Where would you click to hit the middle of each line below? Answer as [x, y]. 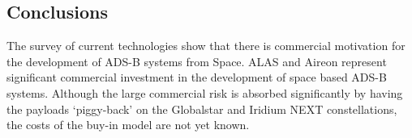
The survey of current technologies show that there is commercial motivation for [206, 46]
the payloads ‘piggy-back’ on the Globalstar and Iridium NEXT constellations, [202, 109]
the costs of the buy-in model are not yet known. [128, 125]
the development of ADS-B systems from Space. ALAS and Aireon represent [197, 61]
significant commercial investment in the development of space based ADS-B [197, 77]
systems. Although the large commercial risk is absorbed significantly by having [205, 92]
